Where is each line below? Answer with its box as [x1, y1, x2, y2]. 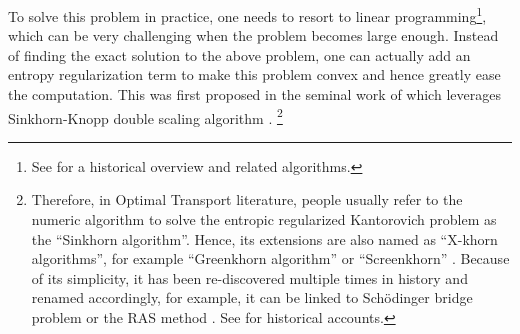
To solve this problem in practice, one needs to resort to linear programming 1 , [8, 3, 487, 26]
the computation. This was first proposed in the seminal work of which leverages [8, 84, 501, 105]
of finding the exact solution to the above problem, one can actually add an [8, 44, 471, 65]
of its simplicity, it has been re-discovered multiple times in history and [31, 267, 468, 288]
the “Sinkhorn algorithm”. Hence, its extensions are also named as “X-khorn [31, 228, 498, 249]
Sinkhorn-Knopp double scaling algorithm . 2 [8, 104, 283, 128]
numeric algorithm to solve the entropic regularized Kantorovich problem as [31, 209, 497, 230]
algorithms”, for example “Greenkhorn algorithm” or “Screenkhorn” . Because [31, 248, 510, 269]
